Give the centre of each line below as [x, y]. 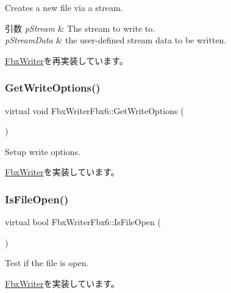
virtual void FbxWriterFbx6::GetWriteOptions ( [94, 110]
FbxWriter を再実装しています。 [66, 60]
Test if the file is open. [47, 263]
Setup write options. [43, 151]
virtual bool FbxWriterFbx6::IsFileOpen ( [83, 222]
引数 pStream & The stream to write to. [80, 28]
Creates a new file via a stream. [64, 7]
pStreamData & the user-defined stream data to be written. [116, 40]
